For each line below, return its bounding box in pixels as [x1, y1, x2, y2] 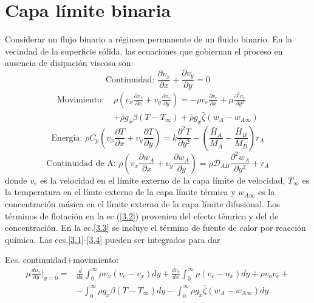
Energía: [51, 133, 83, 142]
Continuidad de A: [46, 159, 116, 168]
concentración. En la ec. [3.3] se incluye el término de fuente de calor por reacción [5, 221, 306, 234]
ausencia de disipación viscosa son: [5, 56, 134, 69]
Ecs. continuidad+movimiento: [5, 253, 119, 266]
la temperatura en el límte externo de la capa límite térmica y [5, 185, 236, 198]
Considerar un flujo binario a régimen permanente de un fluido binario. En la [5, 33, 293, 45]
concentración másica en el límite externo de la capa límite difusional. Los [5, 197, 280, 210]
